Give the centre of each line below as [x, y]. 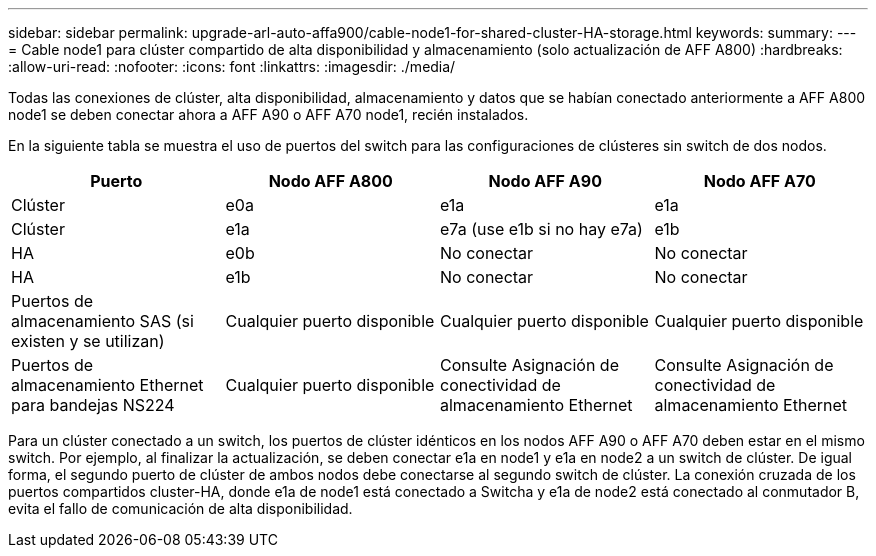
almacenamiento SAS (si [102, 321]
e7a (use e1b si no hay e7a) [541, 229]
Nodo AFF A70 [759, 181]
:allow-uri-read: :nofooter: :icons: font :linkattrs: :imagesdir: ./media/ [232, 66]
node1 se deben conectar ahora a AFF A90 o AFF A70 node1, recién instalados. [268, 114]
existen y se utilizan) [88, 341]
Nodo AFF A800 [330, 181]
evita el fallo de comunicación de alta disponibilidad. [180, 508]
